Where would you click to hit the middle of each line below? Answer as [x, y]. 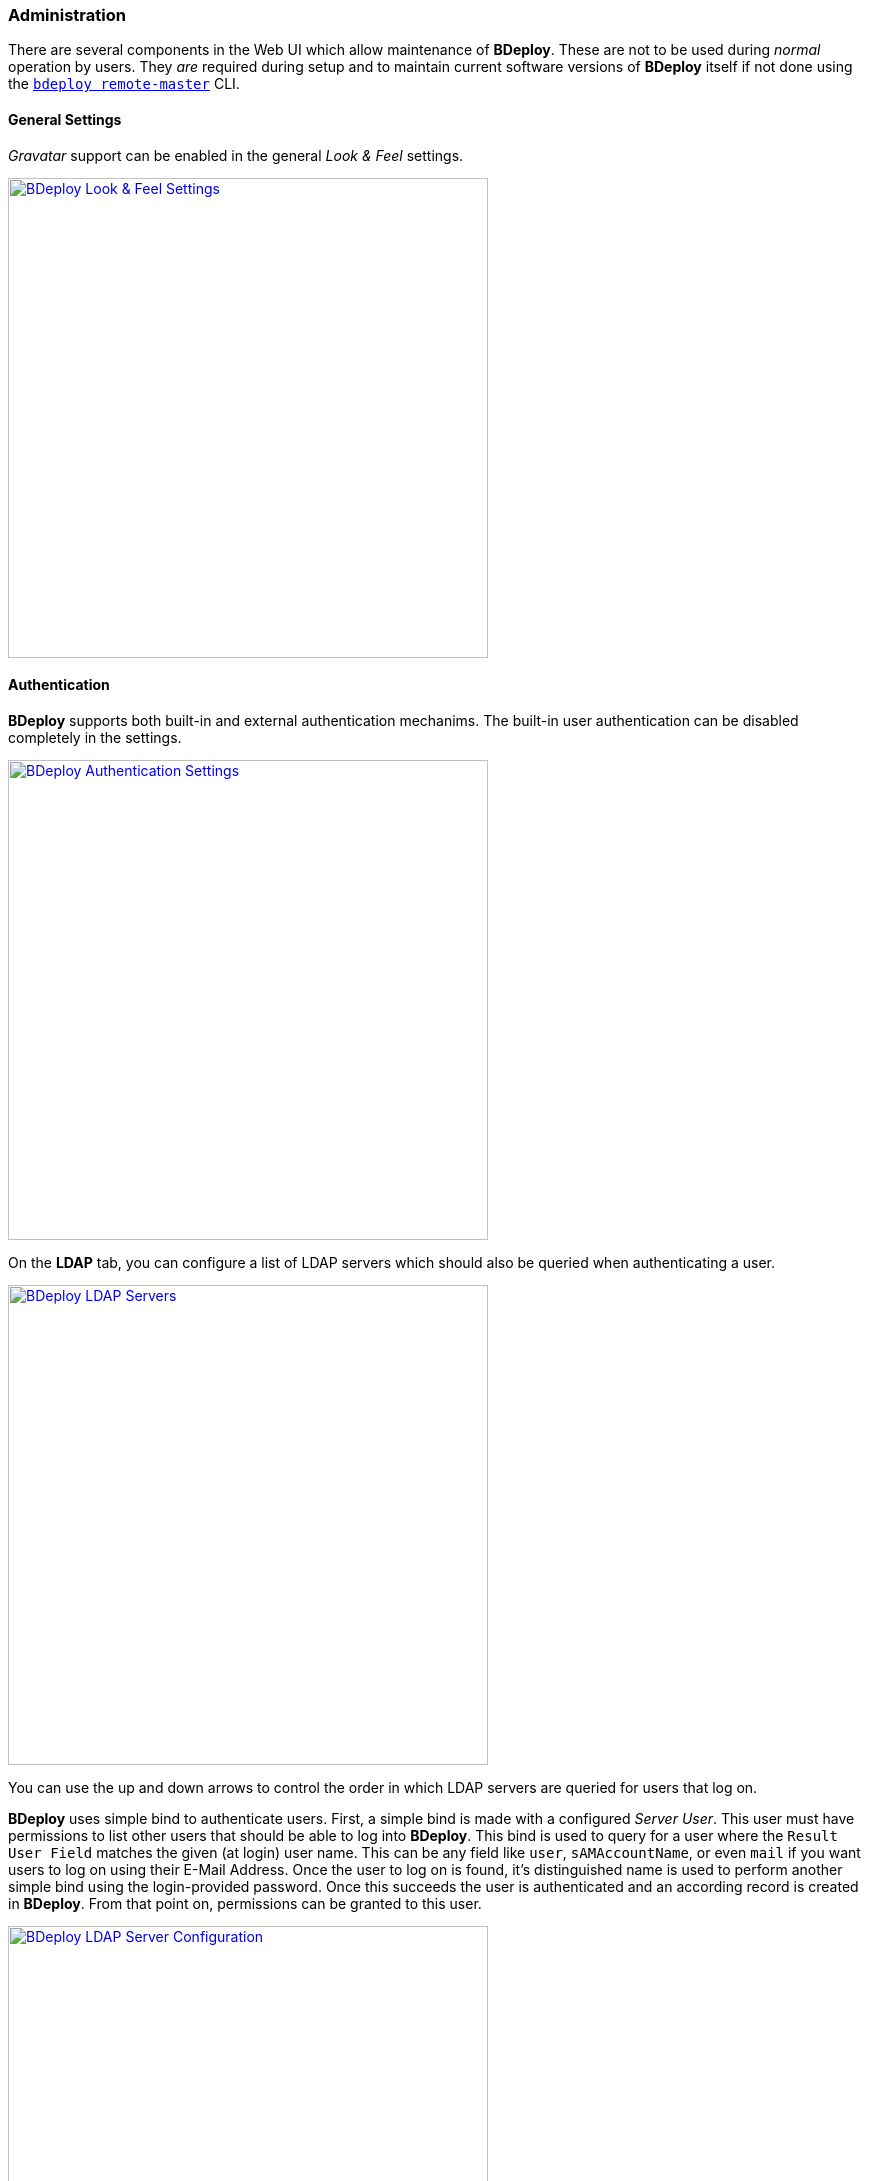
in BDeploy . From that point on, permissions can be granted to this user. [245, 1903]
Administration [67, 15]
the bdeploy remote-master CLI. [124, 84]
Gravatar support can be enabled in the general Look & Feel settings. [236, 155]
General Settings [65, 119]
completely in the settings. [95, 737]
